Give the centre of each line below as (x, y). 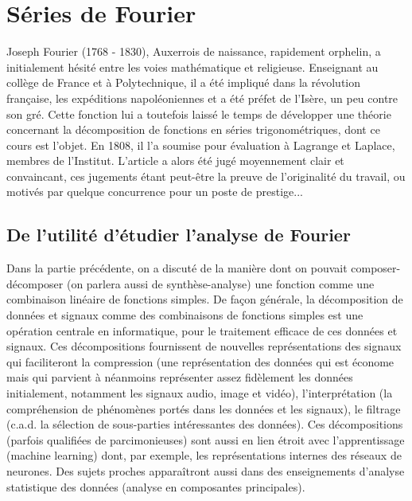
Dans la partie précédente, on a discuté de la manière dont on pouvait (177, 268)
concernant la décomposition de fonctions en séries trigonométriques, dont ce (193, 129)
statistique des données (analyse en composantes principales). (156, 486)
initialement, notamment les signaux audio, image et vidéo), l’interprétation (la (200, 393)
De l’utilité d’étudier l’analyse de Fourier (179, 235)
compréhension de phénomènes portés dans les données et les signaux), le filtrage (204, 408)
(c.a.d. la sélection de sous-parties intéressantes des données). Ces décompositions (205, 424)
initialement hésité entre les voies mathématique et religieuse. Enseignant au (192, 67)
